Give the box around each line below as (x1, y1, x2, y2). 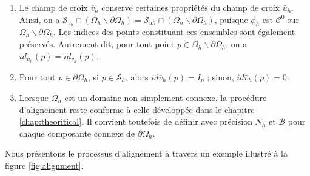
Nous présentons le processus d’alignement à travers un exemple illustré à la (5, 147, 288, 160)
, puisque (214, 13, 248, 25)
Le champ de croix (19, 1, 88, 13)
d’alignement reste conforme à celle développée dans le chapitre (19, 103, 255, 116)
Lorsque (19, 91, 49, 103)
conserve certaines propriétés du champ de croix (101, 1, 280, 13)
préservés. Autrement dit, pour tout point (19, 37, 175, 50)
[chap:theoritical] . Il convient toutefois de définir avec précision (19, 115, 252, 128)
